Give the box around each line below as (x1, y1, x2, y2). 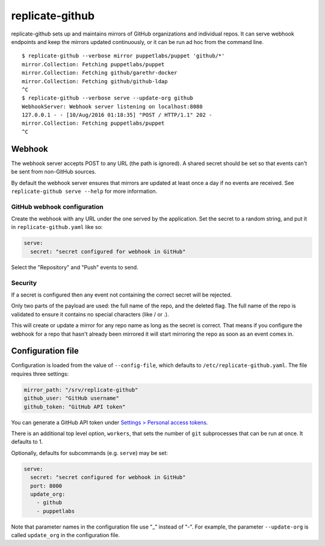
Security (11, 278, 37, 287)
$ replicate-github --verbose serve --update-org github (22, 95, 194, 102)
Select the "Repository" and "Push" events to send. (11, 263, 138, 271)
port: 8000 (30, 482, 63, 489)
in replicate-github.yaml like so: (11, 224, 103, 231)
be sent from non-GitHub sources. (11, 168, 96, 175)
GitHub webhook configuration (11, 202, 104, 211)
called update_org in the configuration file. (11, 532, 120, 539)
